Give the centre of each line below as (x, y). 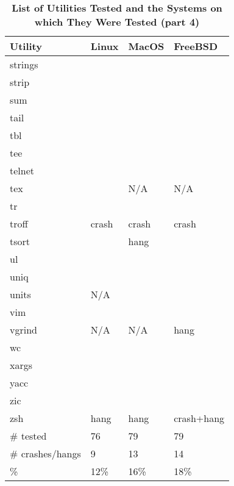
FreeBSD (196, 46)
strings (24, 64)
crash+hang (199, 418)
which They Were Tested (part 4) (117, 22)
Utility (26, 46)
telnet (22, 170)
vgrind (23, 330)
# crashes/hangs (45, 453)
